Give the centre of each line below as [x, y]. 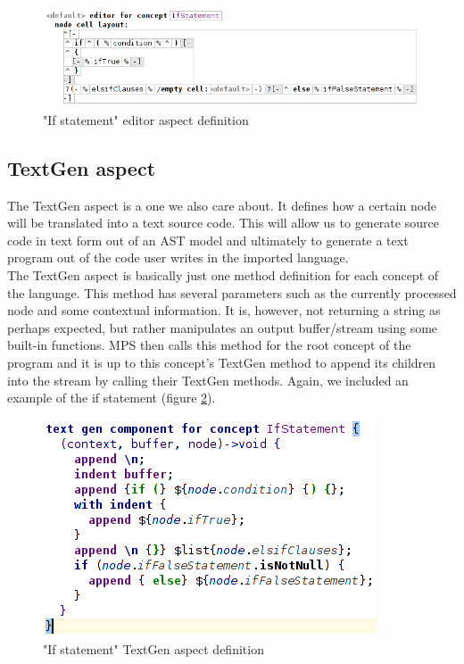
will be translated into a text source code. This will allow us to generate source [223, 223]
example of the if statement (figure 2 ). [112, 398]
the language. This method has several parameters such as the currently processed [232, 292]
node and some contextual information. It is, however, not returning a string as [224, 310]
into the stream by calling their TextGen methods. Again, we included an [208, 380]
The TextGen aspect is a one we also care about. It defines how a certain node [222, 205]
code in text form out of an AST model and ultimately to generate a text [208, 240]
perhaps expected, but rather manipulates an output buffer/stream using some [223, 327]
